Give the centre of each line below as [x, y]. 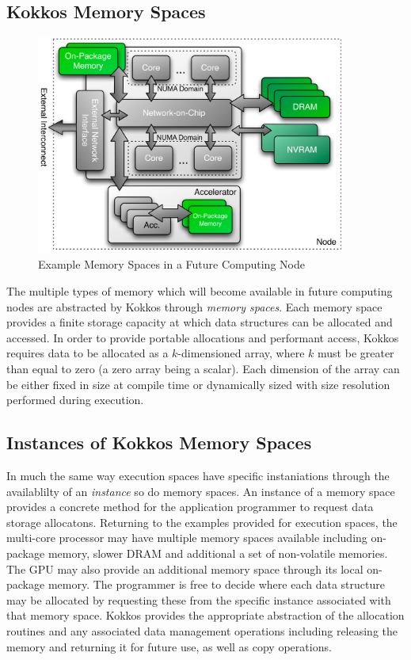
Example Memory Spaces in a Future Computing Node [171, 264]
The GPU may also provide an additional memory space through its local [185, 568]
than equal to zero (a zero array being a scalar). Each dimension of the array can [203, 368]
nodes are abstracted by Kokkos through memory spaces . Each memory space [194, 306]
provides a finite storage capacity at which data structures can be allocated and [200, 322]
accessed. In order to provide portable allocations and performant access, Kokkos [203, 337]
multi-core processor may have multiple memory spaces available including [187, 538]
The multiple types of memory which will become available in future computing [200, 291]
